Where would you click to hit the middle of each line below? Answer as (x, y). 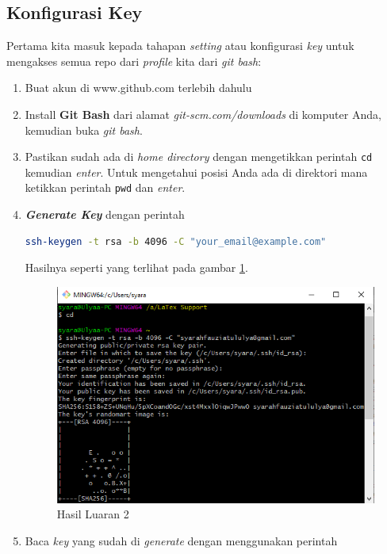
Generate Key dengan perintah (105, 214)
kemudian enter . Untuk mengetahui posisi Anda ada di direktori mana (196, 172)
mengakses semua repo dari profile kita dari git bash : (134, 61)
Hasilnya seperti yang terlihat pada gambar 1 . (136, 267)
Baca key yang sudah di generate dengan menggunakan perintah (181, 540)
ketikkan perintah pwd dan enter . (105, 187)
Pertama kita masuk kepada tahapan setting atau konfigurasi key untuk (180, 46)
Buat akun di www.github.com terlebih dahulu (138, 88)
